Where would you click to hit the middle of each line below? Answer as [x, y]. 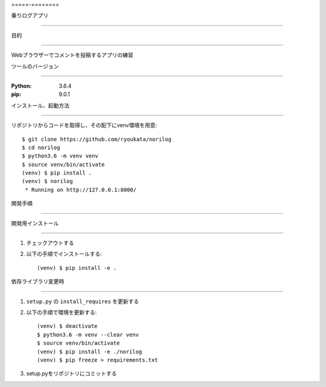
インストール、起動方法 [40, 105]
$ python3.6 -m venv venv [60, 156]
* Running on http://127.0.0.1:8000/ [81, 190]
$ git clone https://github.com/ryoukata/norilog [97, 139]
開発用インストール [35, 223]
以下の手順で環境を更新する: [62, 312]
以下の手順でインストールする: [64, 254]
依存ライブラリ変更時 [38, 281]
